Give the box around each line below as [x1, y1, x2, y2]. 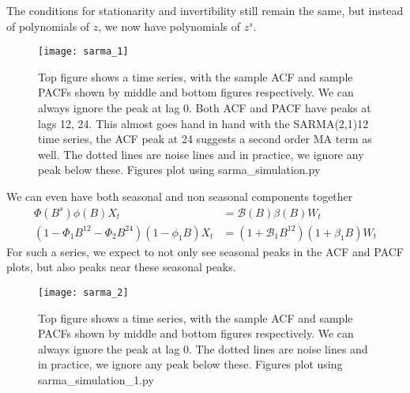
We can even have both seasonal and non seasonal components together [6, 188, 353, 204]
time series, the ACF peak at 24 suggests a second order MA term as [38, 130, 372, 147]
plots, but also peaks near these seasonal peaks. [6, 259, 236, 275]
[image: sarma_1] [38, 46, 129, 58]
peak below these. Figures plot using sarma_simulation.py [38, 161, 321, 178]
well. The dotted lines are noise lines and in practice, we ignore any [38, 145, 364, 162]
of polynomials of [6, 17, 90, 34]
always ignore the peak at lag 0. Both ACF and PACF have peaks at [38, 100, 371, 116]
